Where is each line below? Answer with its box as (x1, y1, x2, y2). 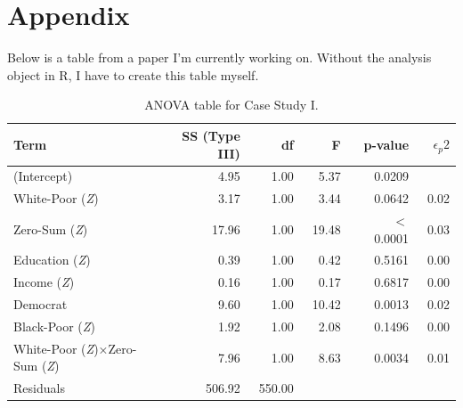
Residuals (13, 379, 65, 397)
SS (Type (182, 126, 240, 144)
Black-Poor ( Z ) (13, 317, 95, 335)
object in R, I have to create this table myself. (7, 65, 259, 84)
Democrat (13, 295, 68, 314)
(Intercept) (13, 167, 73, 185)
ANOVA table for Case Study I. (144, 95, 319, 114)
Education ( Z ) (13, 250, 91, 269)
